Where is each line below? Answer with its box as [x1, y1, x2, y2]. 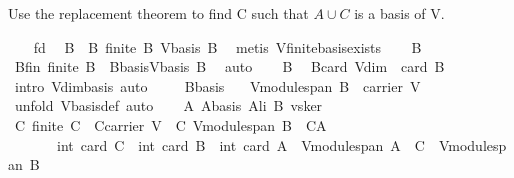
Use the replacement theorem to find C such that [8, 3, 309, 23]
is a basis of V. [354, 3, 445, 23]
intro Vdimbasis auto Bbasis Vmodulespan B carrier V [14, 75, 421, 96]
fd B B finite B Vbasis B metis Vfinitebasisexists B [33, 36, 422, 57]
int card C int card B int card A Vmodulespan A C [56, 134, 425, 155]
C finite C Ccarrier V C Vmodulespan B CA [14, 114, 327, 135]
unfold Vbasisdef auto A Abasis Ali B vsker [14, 95, 323, 116]
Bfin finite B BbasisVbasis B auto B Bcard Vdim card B [14, 56, 445, 77]
